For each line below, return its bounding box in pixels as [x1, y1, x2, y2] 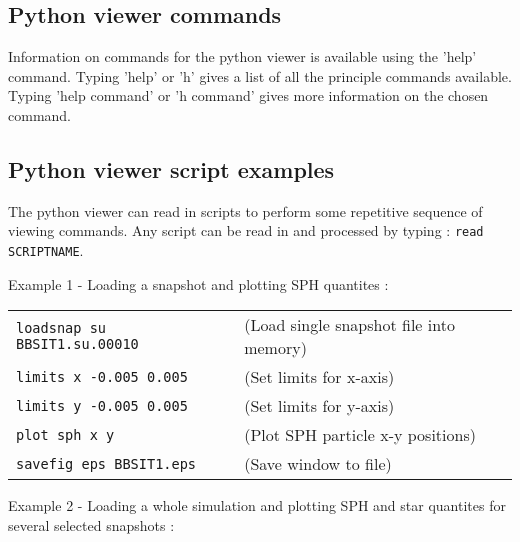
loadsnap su [16, 320, 107, 337]
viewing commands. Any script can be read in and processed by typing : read [8, 220, 484, 241]
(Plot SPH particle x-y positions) [244, 423, 476, 447]
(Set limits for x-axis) [244, 365, 395, 389]
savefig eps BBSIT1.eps [16, 455, 197, 472]
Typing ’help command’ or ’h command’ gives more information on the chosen [8, 85, 489, 106]
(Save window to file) [244, 452, 392, 476]
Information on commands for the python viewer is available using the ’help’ [8, 46, 477, 67]
